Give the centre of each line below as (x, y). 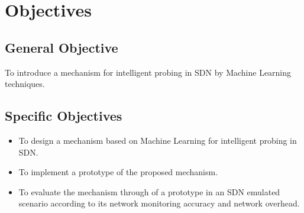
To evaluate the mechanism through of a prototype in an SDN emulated (149, 191)
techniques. (25, 84)
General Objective (62, 47)
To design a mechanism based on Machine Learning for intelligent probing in (158, 140)
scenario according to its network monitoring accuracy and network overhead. (159, 203)
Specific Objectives (64, 116)
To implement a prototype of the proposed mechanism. (118, 172)
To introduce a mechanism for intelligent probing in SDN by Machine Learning (148, 72)
